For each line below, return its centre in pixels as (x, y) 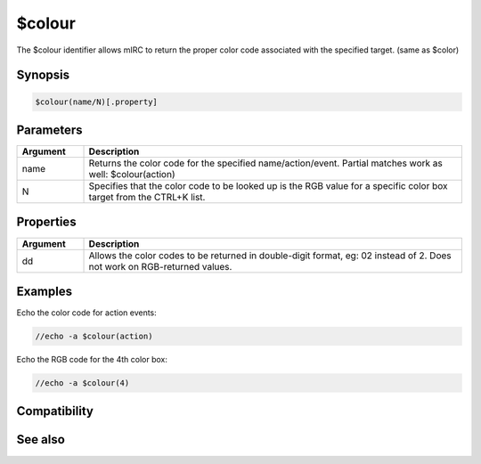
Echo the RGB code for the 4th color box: (92, 360)
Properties (46, 222)
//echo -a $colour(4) (82, 383)
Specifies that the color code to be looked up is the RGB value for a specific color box (268, 186)
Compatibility (55, 411)
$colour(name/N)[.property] (96, 102)
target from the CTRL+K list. (147, 198)
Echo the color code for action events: (87, 313)
